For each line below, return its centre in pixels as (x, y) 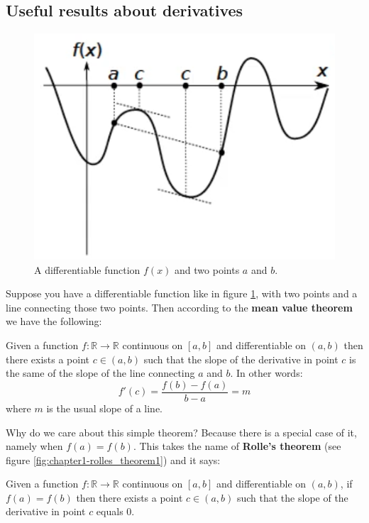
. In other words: (266, 373)
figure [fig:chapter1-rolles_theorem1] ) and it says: (113, 459)
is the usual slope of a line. (105, 408)
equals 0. (115, 511)
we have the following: (54, 321)
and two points (207, 269)
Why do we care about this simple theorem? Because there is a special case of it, (181, 432)
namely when (34, 446)
